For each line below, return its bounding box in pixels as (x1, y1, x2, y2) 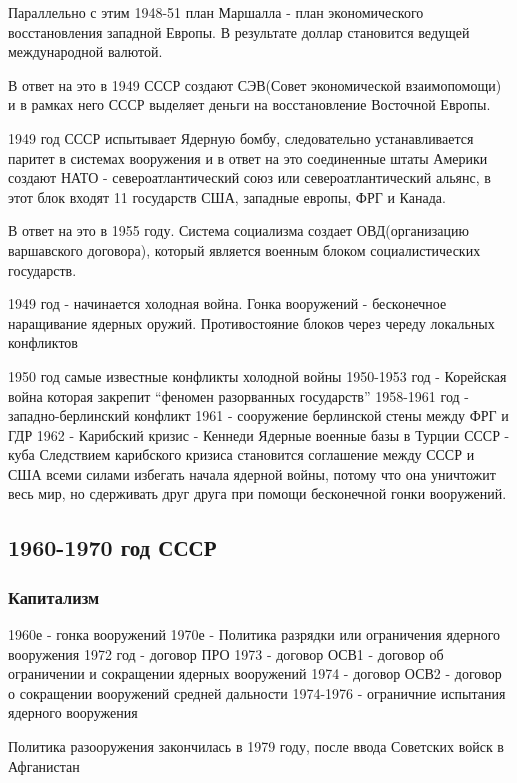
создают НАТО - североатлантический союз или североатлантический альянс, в (8, 167, 491, 188)
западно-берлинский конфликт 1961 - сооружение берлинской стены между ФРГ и (8, 405, 509, 426)
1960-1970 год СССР (8, 532, 217, 563)
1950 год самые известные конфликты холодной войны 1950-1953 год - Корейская (8, 365, 507, 386)
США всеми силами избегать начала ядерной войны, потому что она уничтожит (8, 463, 496, 484)
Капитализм (8, 584, 100, 609)
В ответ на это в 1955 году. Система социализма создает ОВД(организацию (8, 220, 469, 241)
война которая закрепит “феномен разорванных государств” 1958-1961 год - (8, 385, 469, 406)
